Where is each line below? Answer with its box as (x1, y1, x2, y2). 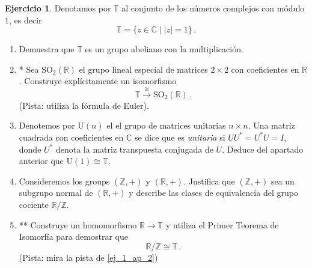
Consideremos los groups (19, 174, 110, 187)
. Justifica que (183, 174, 235, 187)
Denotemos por (19, 119, 75, 132)
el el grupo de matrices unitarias (106, 119, 226, 132)
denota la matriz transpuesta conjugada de (55, 142, 213, 155)
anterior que (19, 154, 64, 167)
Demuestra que (19, 43, 75, 55)
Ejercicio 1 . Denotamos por (5, 2, 111, 14)
